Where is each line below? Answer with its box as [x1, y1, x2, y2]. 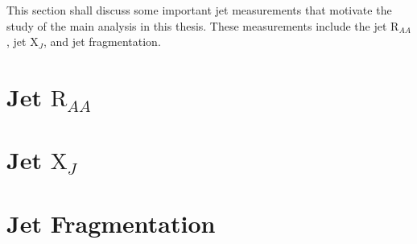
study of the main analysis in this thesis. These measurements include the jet [6, 17, 387, 34]
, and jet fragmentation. [43, 33, 161, 50]
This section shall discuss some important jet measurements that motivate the [6, 2, 392, 18]
